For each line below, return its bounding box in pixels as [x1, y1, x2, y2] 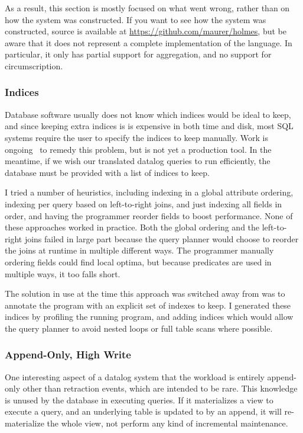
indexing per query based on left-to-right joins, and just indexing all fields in [5, 197, 282, 210]
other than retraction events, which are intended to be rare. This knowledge [22, 382, 298, 394]
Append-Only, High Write [5, 347, 131, 362]
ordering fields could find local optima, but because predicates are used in [5, 255, 272, 268]
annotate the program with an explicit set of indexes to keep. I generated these [5, 299, 291, 311]
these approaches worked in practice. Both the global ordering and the [5, 221, 260, 233]
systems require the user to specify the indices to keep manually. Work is [5, 131, 268, 143]
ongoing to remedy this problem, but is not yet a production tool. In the [5, 143, 272, 155]
